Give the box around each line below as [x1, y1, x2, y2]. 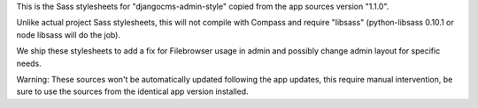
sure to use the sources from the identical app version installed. [16, 86, 249, 97]
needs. [16, 58, 42, 68]
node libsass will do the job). [16, 29, 121, 40]
